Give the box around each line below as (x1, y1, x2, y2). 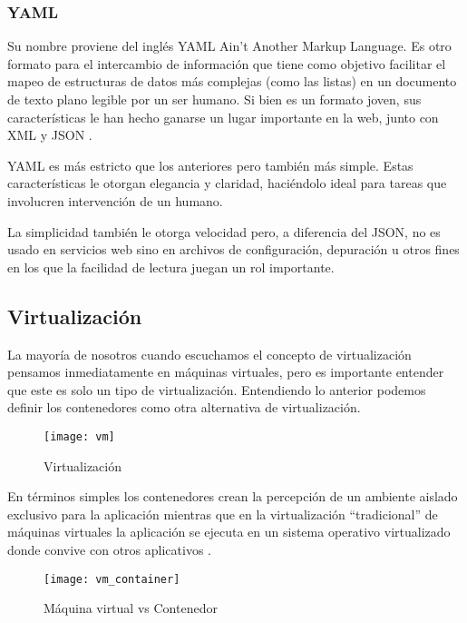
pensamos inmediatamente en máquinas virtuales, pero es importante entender (7, 362, 444, 381)
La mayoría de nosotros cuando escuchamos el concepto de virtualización (7, 344, 412, 363)
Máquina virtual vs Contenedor (44, 598, 218, 618)
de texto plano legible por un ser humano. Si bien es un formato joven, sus (7, 90, 422, 108)
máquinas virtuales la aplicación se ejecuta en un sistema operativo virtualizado (7, 522, 451, 541)
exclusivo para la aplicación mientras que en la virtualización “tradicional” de (7, 504, 438, 523)
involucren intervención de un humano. (7, 191, 223, 210)
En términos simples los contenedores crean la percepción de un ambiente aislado (7, 487, 458, 506)
